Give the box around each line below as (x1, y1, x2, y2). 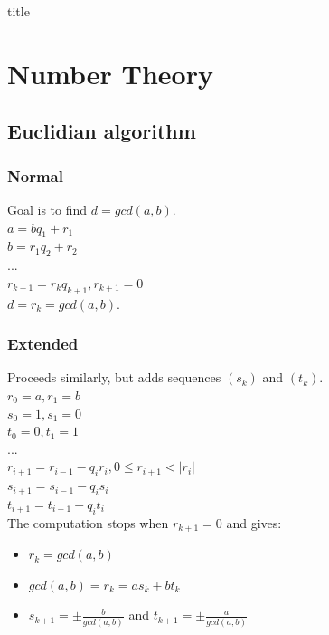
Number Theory (7, 54, 213, 91)
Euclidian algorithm (7, 117, 196, 145)
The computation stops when (7, 513, 169, 532)
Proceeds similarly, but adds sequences (7, 368, 221, 387)
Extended (7, 332, 79, 355)
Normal (7, 164, 63, 187)
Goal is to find (7, 199, 88, 218)
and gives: (226, 513, 282, 532)
